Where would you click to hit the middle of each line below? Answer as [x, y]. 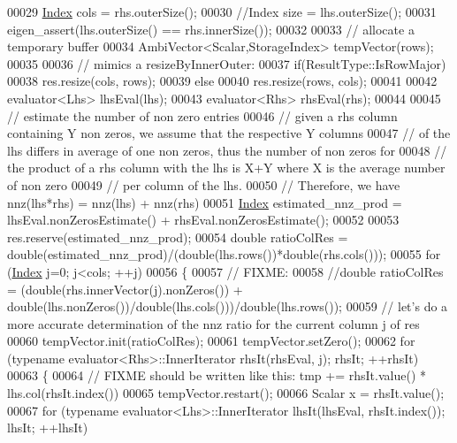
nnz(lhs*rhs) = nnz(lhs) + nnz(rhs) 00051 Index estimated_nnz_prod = [205, 202]
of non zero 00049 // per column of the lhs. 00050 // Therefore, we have [204, 184]
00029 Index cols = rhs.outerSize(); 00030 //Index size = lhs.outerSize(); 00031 [222, 11]
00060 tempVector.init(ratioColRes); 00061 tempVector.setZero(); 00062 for [211, 341]
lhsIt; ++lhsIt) [48, 428]
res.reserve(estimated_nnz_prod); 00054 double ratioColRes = [178, 237]
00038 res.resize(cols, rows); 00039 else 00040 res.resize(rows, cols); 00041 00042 [222, 81]
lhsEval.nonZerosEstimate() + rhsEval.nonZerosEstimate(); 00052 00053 [203, 220]
